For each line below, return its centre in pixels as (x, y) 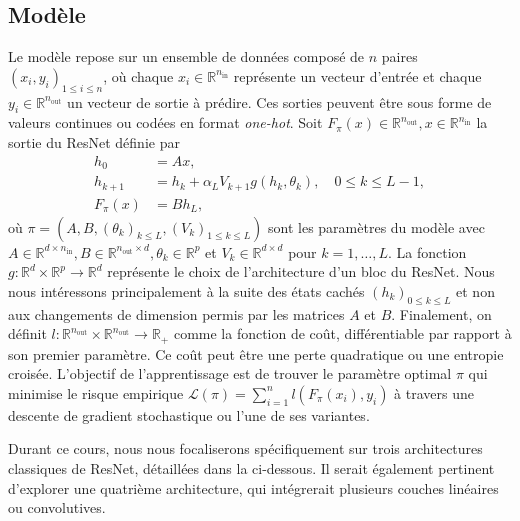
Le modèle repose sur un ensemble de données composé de (186, 56)
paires (399, 56)
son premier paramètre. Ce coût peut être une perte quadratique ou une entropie (256, 353)
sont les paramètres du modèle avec (376, 226)
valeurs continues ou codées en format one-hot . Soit (165, 122)
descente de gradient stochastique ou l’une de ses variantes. (189, 414)
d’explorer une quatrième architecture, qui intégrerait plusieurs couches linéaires (253, 487)
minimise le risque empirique (96, 392)
